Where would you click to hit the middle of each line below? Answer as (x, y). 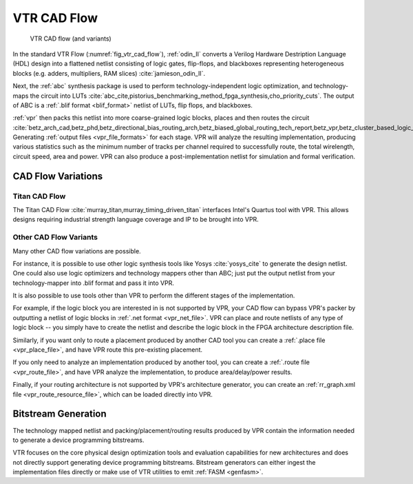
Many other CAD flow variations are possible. (77, 251)
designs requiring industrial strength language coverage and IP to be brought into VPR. (136, 220)
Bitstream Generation (60, 414)
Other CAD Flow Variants (55, 238)
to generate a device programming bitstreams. (78, 440)
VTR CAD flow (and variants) (71, 39)
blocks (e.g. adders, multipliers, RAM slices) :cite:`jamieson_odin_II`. (109, 73)
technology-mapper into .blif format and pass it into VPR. (94, 283)
